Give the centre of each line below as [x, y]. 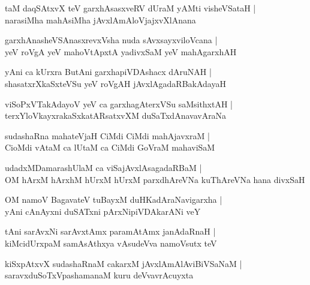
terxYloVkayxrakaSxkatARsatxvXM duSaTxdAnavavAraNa [116, 115]
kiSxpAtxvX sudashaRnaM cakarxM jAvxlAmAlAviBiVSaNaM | [124, 263]
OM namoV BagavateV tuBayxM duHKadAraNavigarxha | [114, 199]
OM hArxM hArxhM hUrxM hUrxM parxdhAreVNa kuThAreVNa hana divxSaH [155, 179]
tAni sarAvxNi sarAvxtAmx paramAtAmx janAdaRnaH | [110, 231]
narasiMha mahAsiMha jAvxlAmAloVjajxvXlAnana [100, 19]
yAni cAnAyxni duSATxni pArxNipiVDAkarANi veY [103, 211]
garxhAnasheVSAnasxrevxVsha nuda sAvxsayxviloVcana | [111, 40]
